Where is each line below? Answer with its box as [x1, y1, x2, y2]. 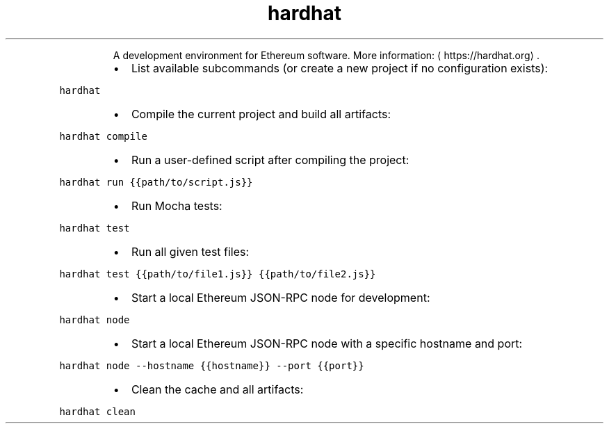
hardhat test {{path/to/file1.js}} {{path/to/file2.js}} [59, 268, 376, 280]
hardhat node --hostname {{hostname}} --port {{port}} [59, 359, 364, 371]
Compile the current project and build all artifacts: [131, 106, 391, 121]
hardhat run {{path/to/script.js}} [59, 176, 253, 188]
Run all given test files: [131, 244, 250, 259]
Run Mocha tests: [131, 198, 222, 213]
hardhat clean [59, 405, 136, 417]
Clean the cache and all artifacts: [131, 382, 304, 396]
